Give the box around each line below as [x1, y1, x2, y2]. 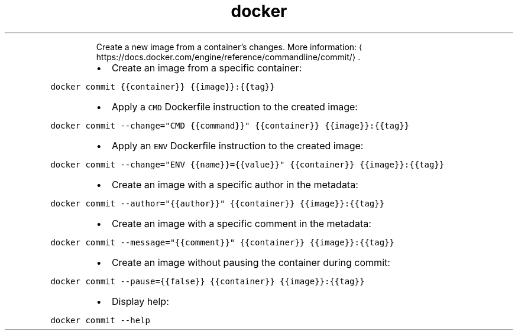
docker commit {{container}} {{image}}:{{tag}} [50, 81, 275, 91]
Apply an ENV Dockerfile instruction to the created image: [111, 139, 364, 152]
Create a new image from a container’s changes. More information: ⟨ [96, 41, 362, 52]
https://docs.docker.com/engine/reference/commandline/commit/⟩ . [96, 51, 361, 62]
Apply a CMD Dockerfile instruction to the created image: [111, 100, 358, 113]
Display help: [111, 295, 169, 307]
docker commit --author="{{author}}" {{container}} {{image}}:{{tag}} [50, 198, 385, 208]
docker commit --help [50, 315, 150, 325]
